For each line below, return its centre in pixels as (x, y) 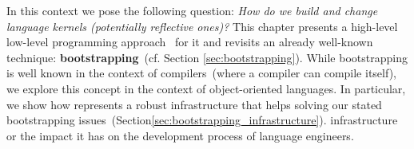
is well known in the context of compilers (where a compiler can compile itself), (201, 73)
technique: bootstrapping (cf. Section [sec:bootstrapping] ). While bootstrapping (207, 57)
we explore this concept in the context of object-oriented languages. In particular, (206, 88)
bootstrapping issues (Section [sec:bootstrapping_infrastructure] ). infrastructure (202, 120)
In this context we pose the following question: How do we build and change (192, 10)
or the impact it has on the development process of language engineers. (180, 135)
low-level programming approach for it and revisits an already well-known (190, 42)
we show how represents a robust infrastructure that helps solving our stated (194, 104)
